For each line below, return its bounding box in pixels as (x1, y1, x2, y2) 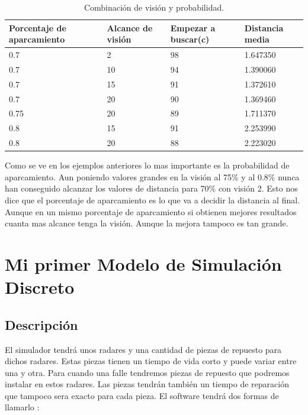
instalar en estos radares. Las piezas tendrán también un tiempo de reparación (5, 378, 289, 390)
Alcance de (107, 21, 153, 34)
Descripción (5, 315, 78, 333)
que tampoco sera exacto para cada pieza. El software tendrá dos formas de (5, 389, 279, 401)
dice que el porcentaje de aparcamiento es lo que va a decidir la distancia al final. (5, 193, 300, 206)
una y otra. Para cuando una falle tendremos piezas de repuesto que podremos (5, 366, 290, 378)
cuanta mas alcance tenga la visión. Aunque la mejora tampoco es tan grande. (5, 217, 288, 229)
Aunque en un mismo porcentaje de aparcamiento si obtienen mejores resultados (5, 205, 297, 218)
